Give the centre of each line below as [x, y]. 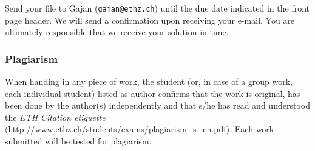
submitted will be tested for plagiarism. [78, 141]
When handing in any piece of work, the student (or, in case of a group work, [149, 82]
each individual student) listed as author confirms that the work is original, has [153, 93]
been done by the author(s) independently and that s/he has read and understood [157, 105]
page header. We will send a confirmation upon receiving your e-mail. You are [150, 20]
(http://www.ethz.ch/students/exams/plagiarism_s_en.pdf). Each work [140, 129]
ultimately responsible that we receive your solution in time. [117, 32]
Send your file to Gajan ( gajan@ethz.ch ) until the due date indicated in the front [157, 8]
